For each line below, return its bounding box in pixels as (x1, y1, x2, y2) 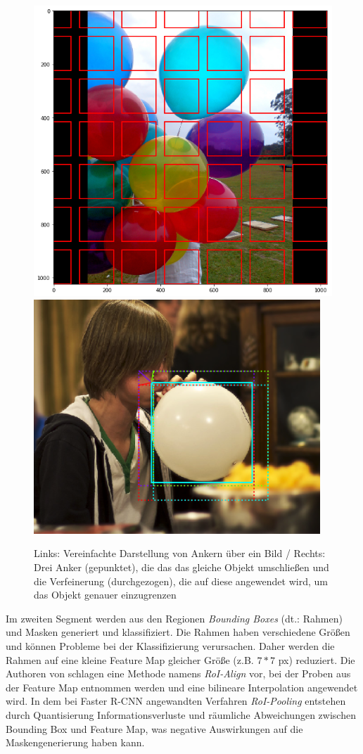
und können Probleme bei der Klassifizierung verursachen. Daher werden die (6, 639, 335, 653)
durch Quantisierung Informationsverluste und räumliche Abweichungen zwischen (6, 707, 356, 722)
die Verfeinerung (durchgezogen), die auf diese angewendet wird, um (34, 573, 328, 588)
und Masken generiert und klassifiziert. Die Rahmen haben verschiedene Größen (6, 625, 350, 639)
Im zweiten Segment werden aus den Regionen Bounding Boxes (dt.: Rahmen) (6, 611, 343, 625)
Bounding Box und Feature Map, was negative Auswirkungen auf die (6, 721, 303, 736)
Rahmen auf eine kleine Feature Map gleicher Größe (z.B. (6, 652, 254, 667)
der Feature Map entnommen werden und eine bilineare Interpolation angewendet (6, 679, 358, 694)
